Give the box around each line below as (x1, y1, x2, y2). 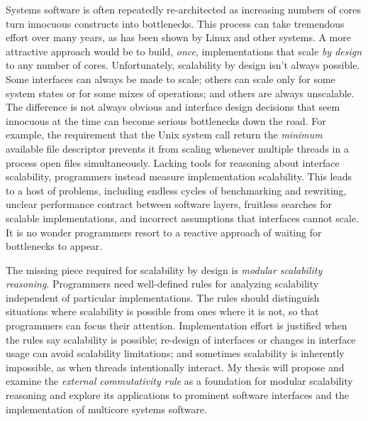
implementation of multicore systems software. (6, 401, 207, 416)
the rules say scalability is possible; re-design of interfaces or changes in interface (6, 332, 356, 346)
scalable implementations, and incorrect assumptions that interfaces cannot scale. (6, 210, 359, 225)
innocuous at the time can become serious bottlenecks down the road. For (6, 113, 326, 128)
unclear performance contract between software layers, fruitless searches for (6, 197, 333, 212)
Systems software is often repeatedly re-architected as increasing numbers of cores (6, 2, 361, 16)
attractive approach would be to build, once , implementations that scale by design (6, 43, 362, 58)
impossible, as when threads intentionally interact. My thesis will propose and (6, 359, 345, 374)
